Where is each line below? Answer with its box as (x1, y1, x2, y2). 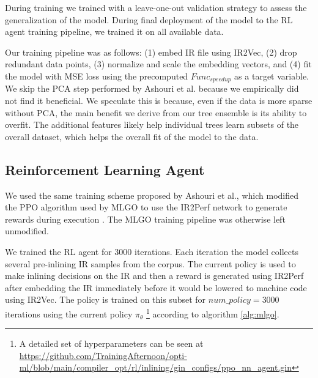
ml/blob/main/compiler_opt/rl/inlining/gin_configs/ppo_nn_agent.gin (19, 361, 292, 374)
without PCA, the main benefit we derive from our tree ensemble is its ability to (5, 106, 307, 119)
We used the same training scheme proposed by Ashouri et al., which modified (5, 188, 298, 201)
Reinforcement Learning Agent (5, 160, 205, 179)
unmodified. (5, 224, 49, 237)
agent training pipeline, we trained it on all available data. (5, 25, 224, 38)
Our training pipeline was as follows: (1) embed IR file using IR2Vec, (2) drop (5, 45, 297, 58)
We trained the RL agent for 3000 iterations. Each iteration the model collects (5, 245, 298, 258)
